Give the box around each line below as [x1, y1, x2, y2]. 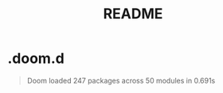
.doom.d [7, 49, 65, 68]
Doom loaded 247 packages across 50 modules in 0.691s [26, 76, 216, 85]
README [103, 5, 163, 23]
